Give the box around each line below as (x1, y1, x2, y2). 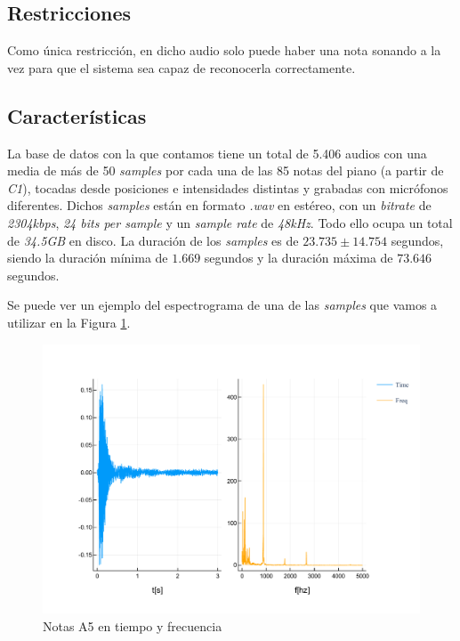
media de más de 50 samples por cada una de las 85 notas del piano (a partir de (7, 161, 444, 180)
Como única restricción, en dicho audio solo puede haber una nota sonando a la (7, 41, 441, 60)
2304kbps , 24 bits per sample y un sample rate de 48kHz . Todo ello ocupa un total (7, 213, 453, 231)
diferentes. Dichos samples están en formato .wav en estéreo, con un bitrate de (7, 196, 432, 215)
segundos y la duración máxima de (204, 248, 393, 267)
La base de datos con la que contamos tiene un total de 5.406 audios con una (7, 143, 427, 162)
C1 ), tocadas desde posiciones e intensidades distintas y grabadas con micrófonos (7, 178, 448, 197)
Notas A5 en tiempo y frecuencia (43, 616, 222, 635)
